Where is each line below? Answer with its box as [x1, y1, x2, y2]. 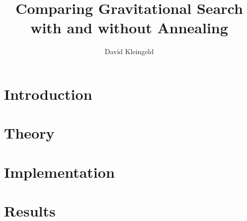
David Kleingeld [104, 46, 154, 57]
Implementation [4, 161, 115, 182]
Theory [4, 123, 55, 143]
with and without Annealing [30, 17, 228, 38]
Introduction [4, 83, 92, 104]
